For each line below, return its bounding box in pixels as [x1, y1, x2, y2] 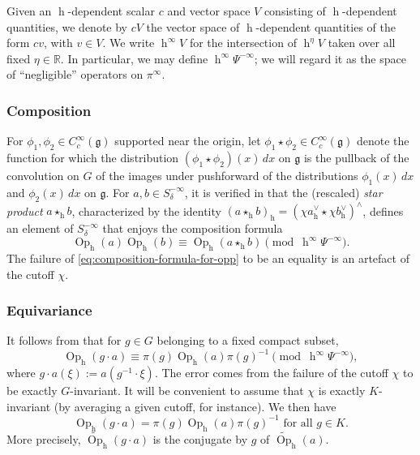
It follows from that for [6, 332, 122, 349]
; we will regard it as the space [254, 49, 406, 67]
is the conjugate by [152, 430, 248, 447]
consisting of [264, 2, 326, 19]
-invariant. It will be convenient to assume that [70, 382, 304, 399]
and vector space [167, 2, 251, 19]
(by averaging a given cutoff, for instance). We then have [54, 397, 336, 414]
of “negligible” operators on [6, 66, 144, 83]
